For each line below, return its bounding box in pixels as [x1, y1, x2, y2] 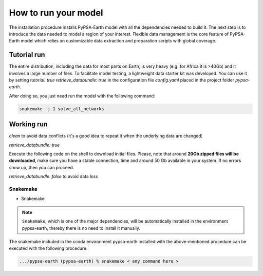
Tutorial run [9, 51, 45, 59]
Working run [9, 120, 48, 129]
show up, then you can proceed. [9, 164, 74, 170]
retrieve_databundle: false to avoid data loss [9, 174, 98, 179]
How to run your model [9, 7, 103, 18]
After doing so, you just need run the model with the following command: [9, 93, 155, 99]
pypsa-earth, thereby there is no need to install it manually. [22, 225, 141, 231]
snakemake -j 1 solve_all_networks [19, 106, 104, 112]
